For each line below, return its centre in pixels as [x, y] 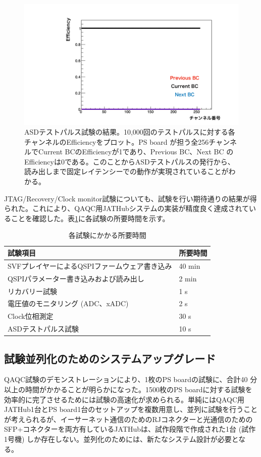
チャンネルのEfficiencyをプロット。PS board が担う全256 [117, 141]
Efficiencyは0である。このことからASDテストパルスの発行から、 [129, 161]
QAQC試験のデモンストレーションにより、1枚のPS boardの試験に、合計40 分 [131, 379]
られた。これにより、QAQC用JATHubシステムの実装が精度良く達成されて [127, 208]
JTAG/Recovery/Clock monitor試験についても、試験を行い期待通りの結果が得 [130, 198]
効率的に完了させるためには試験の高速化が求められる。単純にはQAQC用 [124, 399]
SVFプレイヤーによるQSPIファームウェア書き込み [90, 265]
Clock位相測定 [31, 316]
